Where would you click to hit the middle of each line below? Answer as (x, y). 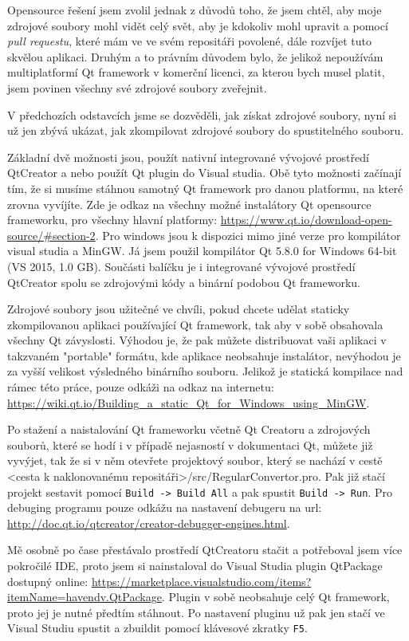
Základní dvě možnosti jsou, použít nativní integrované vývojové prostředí (188, 157)
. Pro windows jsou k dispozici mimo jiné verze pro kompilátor (248, 235)
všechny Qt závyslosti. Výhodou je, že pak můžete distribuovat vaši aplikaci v (197, 340)
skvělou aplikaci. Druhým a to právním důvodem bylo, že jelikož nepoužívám (195, 56)
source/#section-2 (51, 235)
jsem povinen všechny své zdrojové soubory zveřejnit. (137, 87)
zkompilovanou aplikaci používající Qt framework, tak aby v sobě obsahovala (195, 324)
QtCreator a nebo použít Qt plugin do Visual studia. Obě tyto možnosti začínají (204, 173)
